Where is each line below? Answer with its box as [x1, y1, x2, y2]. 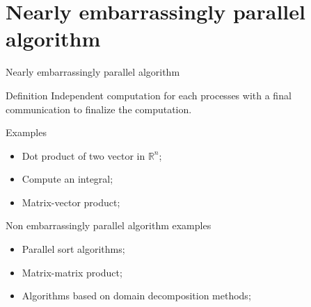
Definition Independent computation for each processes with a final [6, 88, 292, 102]
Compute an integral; [22, 172, 113, 186]
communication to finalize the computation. [6, 101, 192, 116]
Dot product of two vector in [22, 148, 145, 163]
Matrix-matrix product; [22, 265, 122, 279]
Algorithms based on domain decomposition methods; [22, 288, 251, 303]
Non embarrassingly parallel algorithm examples [6, 218, 212, 233]
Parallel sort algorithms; [22, 242, 125, 256]
